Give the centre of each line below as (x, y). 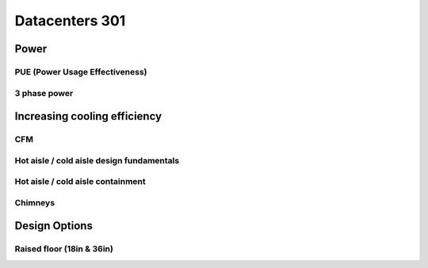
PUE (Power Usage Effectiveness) (81, 71)
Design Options (53, 226)
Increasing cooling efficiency (88, 116)
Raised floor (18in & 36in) (64, 249)
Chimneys (35, 202)
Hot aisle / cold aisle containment (80, 182)
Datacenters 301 (70, 21)
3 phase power (44, 93)
